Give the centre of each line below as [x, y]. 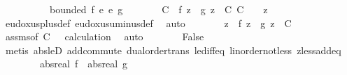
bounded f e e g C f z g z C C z [158, 9]
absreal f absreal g [84, 64]
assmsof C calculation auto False [105, 36]
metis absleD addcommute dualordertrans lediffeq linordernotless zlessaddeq [173, 50]
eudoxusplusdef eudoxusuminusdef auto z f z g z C [148, 23]
